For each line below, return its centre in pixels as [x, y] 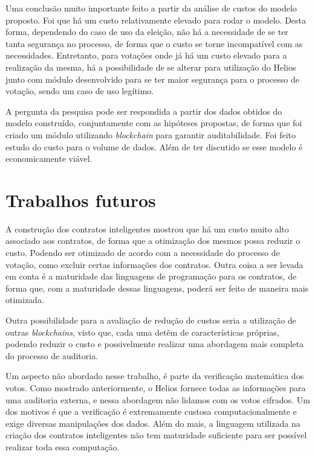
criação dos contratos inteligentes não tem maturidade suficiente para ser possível [156, 435]
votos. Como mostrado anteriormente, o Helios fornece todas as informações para [156, 387]
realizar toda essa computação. [63, 446]
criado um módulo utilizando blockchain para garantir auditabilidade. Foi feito [151, 134]
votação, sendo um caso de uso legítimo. [80, 91]
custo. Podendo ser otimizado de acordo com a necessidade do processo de [143, 253]
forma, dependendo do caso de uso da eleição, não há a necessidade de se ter [147, 32]
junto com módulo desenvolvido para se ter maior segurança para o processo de [152, 79]
